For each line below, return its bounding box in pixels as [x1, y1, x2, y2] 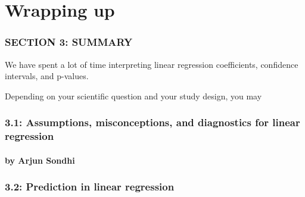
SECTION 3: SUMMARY [5, 35, 133, 49]
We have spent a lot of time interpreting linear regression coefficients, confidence [5, 58, 298, 70]
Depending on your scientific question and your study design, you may [5, 89, 262, 102]
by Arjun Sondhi [5, 154, 75, 166]
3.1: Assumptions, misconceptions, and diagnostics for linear [5, 115, 300, 130]
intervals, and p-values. [5, 70, 89, 82]
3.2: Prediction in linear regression [5, 179, 175, 194]
